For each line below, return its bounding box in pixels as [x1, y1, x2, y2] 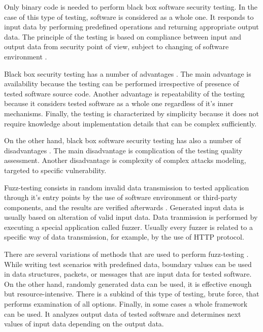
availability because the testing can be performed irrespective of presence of [4, 78, 239, 89]
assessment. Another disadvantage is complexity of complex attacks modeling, [4, 155, 246, 165]
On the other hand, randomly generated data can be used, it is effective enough [4, 278, 252, 289]
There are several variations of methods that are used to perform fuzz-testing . [4, 249, 249, 259]
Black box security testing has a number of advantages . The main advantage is [4, 68, 251, 79]
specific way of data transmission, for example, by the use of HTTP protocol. [4, 231, 244, 242]
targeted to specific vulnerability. [4, 164, 107, 175]
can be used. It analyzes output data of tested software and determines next [4, 308, 241, 319]
